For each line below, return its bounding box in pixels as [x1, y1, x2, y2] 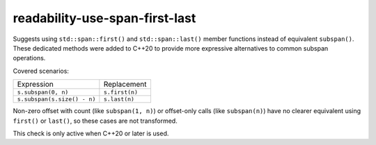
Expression [17, 80, 54, 89]
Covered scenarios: [13, 67, 70, 75]
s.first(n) [103, 89, 139, 96]
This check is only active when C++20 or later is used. [13, 129, 169, 137]
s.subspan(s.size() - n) [17, 96, 96, 103]
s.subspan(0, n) [17, 89, 69, 96]
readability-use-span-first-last [13, 10, 196, 26]
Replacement [103, 80, 147, 89]
